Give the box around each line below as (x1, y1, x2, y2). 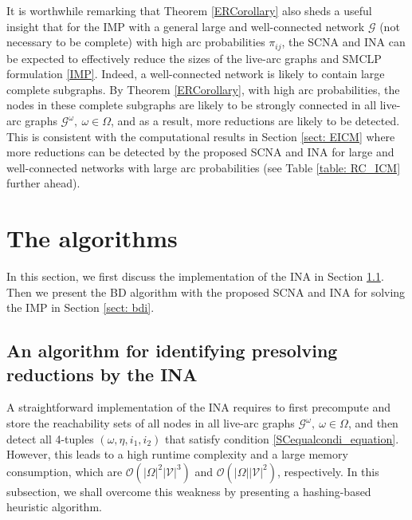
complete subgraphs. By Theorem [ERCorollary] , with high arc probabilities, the (6, 81, 400, 97)
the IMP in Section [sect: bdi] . (6, 299, 155, 316)
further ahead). (6, 175, 80, 191)
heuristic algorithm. (6, 498, 102, 515)
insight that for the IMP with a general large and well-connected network (6, 18, 365, 34)
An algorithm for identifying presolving (6, 338, 338, 363)
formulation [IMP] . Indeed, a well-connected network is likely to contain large (6, 65, 385, 82)
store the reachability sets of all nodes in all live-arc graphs (6, 415, 295, 431)
